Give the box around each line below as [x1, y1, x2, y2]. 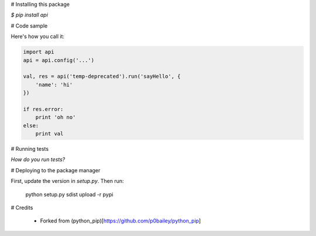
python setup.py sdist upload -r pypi [25, 190, 114, 198]
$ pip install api [11, 12, 48, 19]
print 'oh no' [35, 114, 76, 121]
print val [35, 130, 64, 137]
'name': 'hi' [35, 81, 73, 88]
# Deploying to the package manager [11, 166, 101, 173]
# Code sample [11, 22, 48, 29]
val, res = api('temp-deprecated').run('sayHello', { [23, 73, 181, 80]
